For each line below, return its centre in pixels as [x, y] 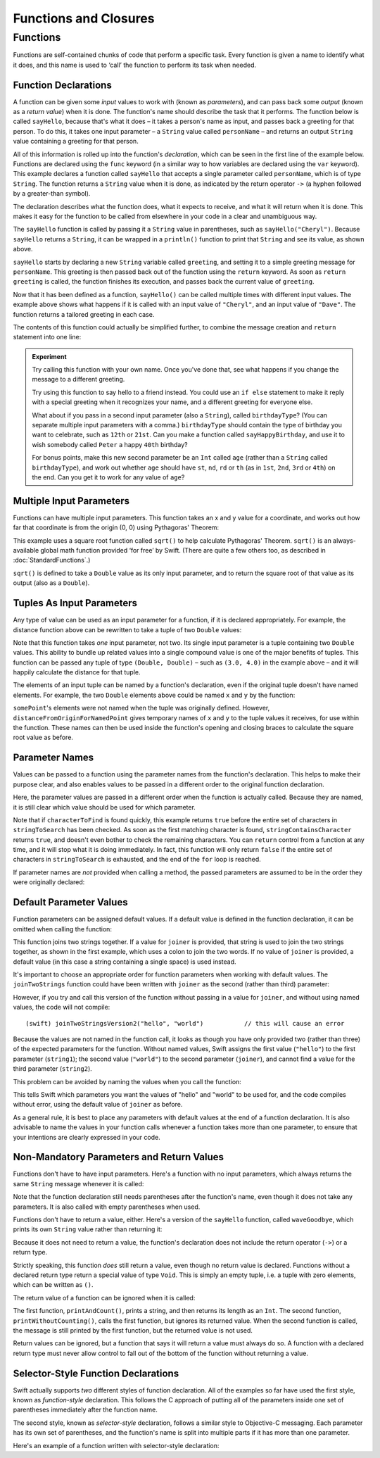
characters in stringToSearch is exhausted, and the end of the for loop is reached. [137, 860]
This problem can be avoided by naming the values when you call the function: [127, 1081]
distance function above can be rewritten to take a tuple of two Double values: [127, 629]
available [26, 551]
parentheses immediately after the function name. [85, 1410]
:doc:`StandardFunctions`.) [52, 560]
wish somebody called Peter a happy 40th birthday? [110, 444]
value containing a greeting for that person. [76, 142]
